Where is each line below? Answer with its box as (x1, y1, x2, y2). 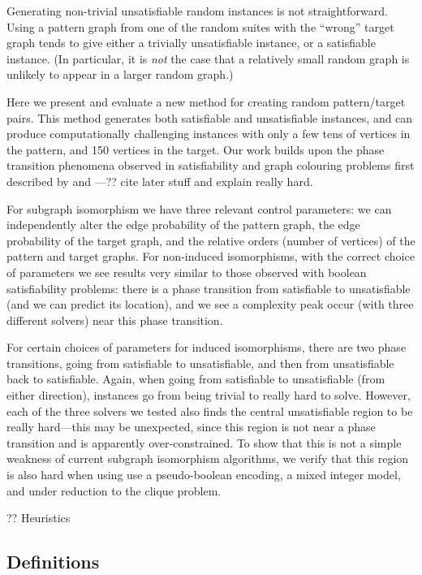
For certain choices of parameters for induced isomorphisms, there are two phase (6, 339, 407, 356)
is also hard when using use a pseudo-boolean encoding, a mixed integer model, (6, 466, 401, 483)
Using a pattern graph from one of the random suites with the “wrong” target (6, 18, 394, 35)
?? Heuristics (6, 509, 71, 526)
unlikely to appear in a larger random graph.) (6, 66, 234, 83)
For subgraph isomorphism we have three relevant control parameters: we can (6, 200, 392, 217)
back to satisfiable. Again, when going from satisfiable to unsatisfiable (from (6, 370, 385, 387)
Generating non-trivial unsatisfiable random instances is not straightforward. (6, 2, 388, 19)
